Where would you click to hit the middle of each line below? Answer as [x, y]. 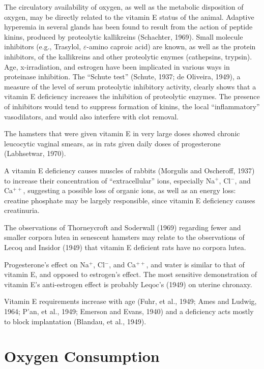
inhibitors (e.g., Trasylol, [43, 47]
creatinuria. [22, 210]
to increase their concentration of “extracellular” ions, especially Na [110, 180]
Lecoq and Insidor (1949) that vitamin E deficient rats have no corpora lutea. [125, 247]
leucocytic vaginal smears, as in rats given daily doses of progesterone [112, 143]
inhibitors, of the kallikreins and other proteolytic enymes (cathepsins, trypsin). [128, 56]
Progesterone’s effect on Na [47, 264]
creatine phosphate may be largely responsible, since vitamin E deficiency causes [130, 200]
